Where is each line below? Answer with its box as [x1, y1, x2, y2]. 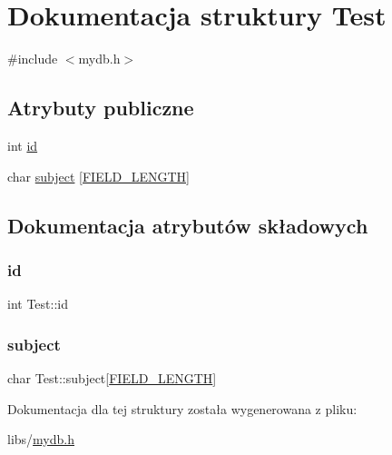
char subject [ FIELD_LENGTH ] [7, 166, 190, 185]
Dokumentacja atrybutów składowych [7, 211, 368, 239]
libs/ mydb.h [7, 430, 74, 449]
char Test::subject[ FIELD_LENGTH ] [7, 368, 217, 387]
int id [7, 135, 38, 154]
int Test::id [7, 294, 68, 313]
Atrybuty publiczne [7, 94, 194, 122]
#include [7, 49, 58, 68]
